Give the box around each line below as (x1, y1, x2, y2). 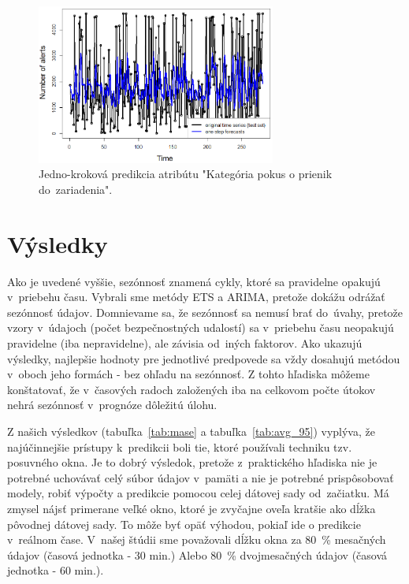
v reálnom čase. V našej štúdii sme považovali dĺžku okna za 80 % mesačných (7, 531, 386, 548)
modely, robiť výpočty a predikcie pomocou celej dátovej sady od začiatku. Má (7, 485, 389, 501)
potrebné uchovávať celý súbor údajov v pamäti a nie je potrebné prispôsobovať (7, 469, 394, 485)
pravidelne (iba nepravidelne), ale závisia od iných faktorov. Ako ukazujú (7, 335, 363, 352)
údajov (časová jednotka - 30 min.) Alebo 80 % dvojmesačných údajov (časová (7, 546, 388, 563)
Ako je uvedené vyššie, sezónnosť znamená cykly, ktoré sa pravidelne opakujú (7, 273, 381, 289)
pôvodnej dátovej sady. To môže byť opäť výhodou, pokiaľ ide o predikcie (7, 515, 361, 532)
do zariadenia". (39, 180, 113, 197)
